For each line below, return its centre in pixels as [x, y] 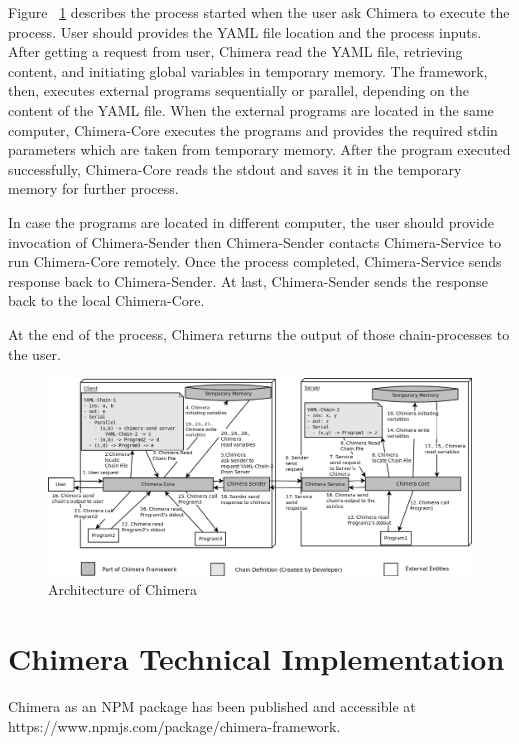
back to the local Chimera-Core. [106, 300]
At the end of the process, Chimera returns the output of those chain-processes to [259, 333]
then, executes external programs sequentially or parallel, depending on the [238, 90]
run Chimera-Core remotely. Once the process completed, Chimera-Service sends [255, 261]
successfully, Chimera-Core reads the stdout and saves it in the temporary [235, 168]
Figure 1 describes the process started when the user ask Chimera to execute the [259, 12]
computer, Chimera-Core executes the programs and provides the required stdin [253, 129]
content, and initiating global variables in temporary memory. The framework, [248, 70]
